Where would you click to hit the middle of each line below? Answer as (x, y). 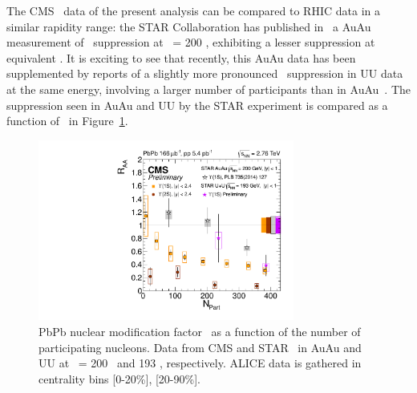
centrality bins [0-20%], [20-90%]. (119, 378)
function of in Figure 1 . (67, 121)
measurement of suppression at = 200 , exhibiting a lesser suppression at (191, 42)
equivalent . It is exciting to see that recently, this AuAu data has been (181, 57)
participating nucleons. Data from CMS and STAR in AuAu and (200, 347)
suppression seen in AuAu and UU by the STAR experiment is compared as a (197, 105)
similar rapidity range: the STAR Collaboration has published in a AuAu (189, 26)
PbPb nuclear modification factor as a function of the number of (200, 332)
